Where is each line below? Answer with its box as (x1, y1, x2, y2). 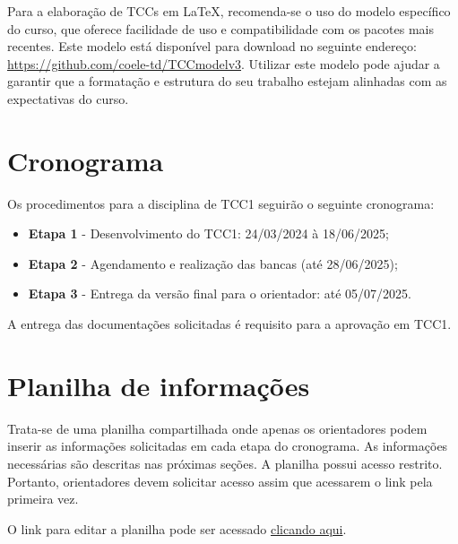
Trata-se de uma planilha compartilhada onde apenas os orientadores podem (7, 419, 428, 437)
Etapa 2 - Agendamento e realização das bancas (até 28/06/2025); (28, 254, 398, 272)
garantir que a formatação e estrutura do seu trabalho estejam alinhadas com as (7, 72, 447, 91)
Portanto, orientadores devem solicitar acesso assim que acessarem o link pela (7, 471, 433, 490)
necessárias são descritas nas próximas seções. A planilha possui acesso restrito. (7, 453, 443, 472)
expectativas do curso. (7, 89, 129, 108)
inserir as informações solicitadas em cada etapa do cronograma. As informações (7, 436, 448, 455)
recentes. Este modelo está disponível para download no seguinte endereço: (7, 37, 417, 56)
